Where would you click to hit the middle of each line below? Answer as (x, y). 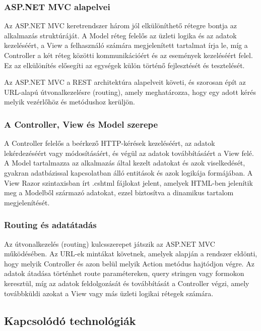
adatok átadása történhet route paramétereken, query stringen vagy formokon (124, 273)
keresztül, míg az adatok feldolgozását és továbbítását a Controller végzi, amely (127, 283)
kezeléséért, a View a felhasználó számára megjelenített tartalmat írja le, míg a (126, 45)
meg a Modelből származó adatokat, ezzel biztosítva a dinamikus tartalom (119, 192)
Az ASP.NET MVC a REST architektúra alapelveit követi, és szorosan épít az (125, 82)
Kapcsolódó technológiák (70, 320)
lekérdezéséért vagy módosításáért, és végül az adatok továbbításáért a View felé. (129, 153)
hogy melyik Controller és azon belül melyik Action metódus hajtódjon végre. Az (129, 263)
